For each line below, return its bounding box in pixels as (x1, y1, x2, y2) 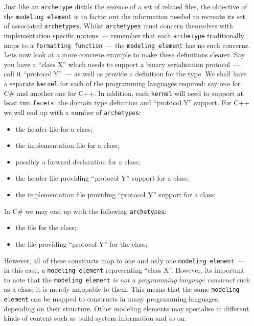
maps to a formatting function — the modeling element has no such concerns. (4, 40, 250, 50)
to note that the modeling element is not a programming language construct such (4, 274, 250, 284)
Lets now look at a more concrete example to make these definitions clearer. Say (4, 49, 245, 60)
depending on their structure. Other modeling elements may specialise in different (4, 303, 249, 313)
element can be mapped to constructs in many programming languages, (4, 294, 220, 304)
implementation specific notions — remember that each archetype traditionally (4, 30, 244, 40)
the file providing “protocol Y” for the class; (15, 238, 148, 249)
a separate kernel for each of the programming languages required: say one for (4, 78, 241, 89)
